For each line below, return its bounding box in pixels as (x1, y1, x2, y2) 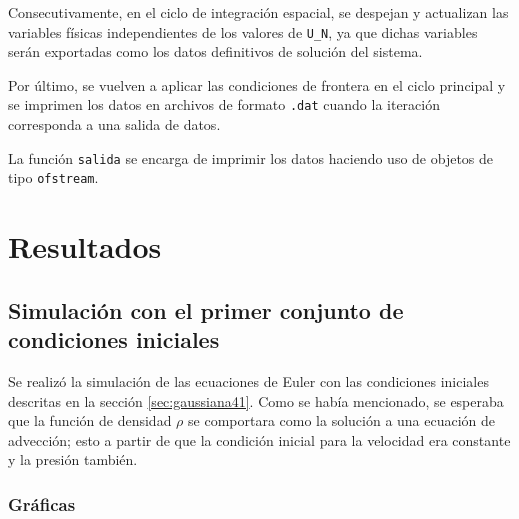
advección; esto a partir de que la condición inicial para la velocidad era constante (8, 429, 511, 450)
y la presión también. (8, 449, 138, 470)
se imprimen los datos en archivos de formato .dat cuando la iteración (8, 94, 440, 115)
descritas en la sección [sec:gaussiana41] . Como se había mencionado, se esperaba (8, 390, 504, 411)
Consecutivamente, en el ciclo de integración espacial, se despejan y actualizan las (8, 2, 509, 22)
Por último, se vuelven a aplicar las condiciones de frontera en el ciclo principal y (8, 74, 506, 95)
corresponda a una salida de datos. (8, 114, 221, 135)
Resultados (8, 226, 162, 267)
